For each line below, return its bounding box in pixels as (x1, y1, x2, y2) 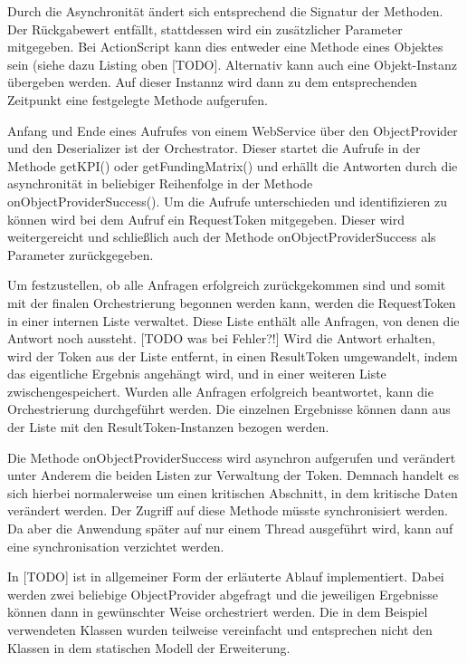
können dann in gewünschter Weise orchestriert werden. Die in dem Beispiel (7, 602, 428, 621)
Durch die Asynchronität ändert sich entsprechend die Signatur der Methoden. (7, 2, 443, 20)
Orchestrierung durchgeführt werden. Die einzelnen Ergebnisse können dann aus (7, 399, 451, 418)
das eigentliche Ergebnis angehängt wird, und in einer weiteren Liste (7, 364, 386, 383)
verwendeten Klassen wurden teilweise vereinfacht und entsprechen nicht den (7, 620, 433, 639)
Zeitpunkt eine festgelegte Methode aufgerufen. (7, 90, 268, 109)
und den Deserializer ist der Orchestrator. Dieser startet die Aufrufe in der (7, 139, 421, 158)
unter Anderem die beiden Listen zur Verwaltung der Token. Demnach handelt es (7, 466, 459, 485)
